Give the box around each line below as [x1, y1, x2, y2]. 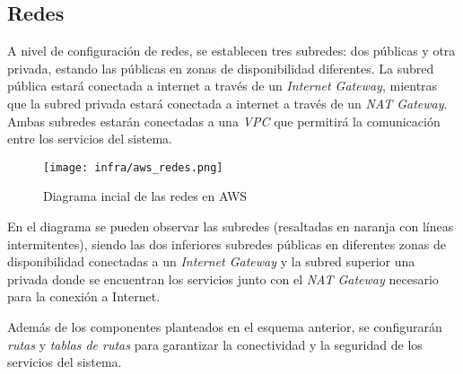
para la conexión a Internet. [7, 287, 161, 306]
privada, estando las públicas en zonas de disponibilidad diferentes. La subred [7, 58, 434, 77]
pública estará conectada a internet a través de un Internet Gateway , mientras [7, 76, 438, 95]
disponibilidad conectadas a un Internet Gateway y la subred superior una [7, 252, 415, 271]
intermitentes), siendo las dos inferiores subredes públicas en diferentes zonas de [7, 234, 446, 253]
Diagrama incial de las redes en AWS [43, 187, 248, 205]
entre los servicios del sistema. [7, 129, 172, 148]
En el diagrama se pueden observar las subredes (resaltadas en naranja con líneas [7, 217, 454, 236]
